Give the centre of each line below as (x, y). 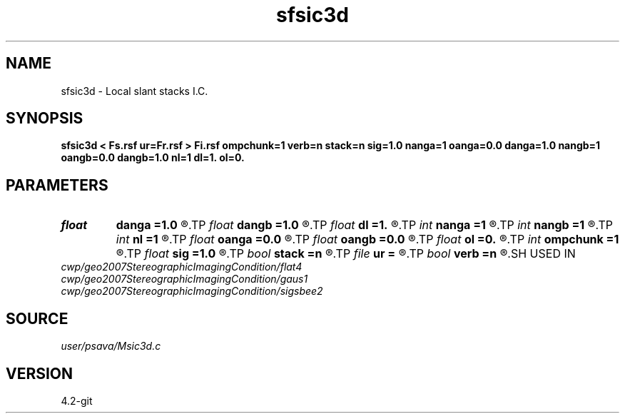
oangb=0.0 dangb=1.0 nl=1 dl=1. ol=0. (153, 158)
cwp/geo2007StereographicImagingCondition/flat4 (182, 267)
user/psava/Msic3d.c (111, 346)
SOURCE (37, 318)
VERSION (40, 373)
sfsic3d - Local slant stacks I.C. (134, 91)
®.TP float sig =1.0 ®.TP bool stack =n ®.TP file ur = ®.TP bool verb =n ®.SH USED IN (346, 254)
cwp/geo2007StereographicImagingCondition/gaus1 (184, 279)
